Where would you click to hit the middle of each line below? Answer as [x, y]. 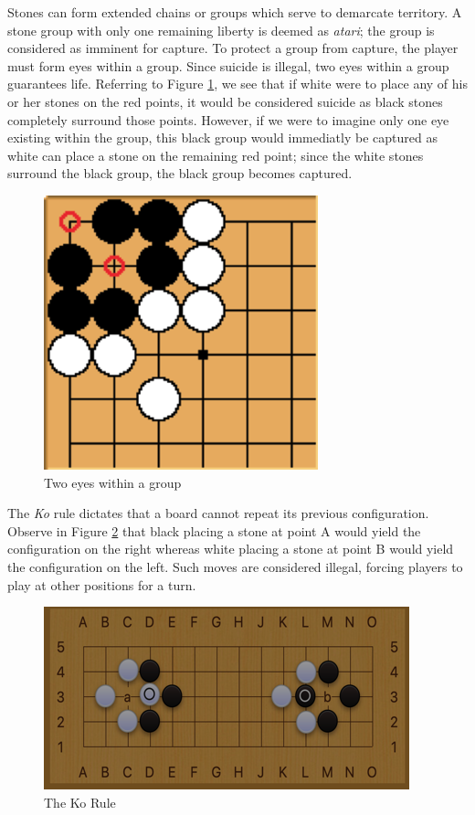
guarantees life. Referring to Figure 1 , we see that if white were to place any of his [237, 84]
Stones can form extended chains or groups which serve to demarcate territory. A [235, 12]
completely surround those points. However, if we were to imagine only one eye [228, 119]
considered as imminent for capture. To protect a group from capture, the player [233, 48]
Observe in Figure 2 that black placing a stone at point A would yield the [214, 530]
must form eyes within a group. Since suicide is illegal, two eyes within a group [228, 65]
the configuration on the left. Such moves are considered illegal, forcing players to [235, 566]
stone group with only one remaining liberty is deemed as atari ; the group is [221, 30]
